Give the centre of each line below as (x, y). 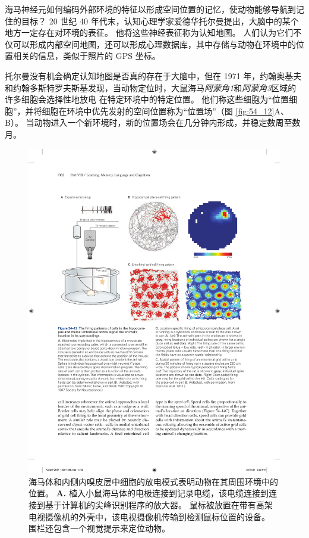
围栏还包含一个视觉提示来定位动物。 (99, 528)
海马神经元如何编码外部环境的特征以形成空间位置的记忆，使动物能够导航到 (150, 9)
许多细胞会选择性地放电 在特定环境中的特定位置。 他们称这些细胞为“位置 (147, 99)
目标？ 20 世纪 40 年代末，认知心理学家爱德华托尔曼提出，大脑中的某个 (160, 21)
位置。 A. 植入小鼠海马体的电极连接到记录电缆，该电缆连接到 (149, 493)
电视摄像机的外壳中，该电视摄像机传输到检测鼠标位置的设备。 (149, 516)
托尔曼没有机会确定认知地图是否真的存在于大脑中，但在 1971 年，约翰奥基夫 (153, 75)
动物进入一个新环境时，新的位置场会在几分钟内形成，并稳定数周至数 (167, 122)
